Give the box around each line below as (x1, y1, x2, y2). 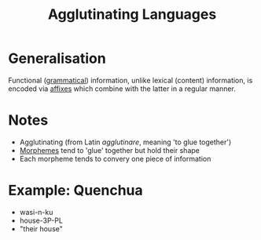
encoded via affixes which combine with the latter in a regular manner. (8, 84, 236, 93)
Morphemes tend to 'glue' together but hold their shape (19, 145, 200, 155)
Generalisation (8, 49, 106, 67)
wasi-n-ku (19, 207, 53, 216)
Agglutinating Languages (47, 5, 217, 24)
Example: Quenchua (8, 182, 143, 199)
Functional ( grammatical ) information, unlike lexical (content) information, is (8, 75, 253, 85)
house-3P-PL (19, 216, 63, 225)
